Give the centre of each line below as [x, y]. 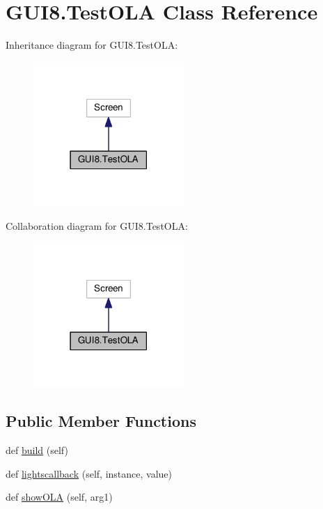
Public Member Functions [101, 421]
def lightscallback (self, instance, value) [89, 473]
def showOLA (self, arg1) [59, 497]
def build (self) [37, 450]
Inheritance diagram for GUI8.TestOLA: [92, 45]
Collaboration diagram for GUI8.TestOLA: [97, 226]
